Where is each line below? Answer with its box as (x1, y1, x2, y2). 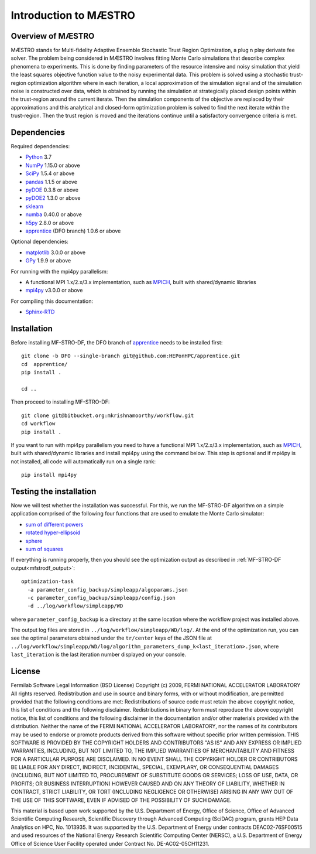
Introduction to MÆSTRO (11, 9, 136, 22)
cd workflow (21, 421, 56, 427)
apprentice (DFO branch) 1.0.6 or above (25, 227, 121, 234)
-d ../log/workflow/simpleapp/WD (27, 603, 123, 609)
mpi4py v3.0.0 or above (25, 287, 83, 294)
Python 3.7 (25, 153, 52, 160)
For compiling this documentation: (11, 298, 94, 305)
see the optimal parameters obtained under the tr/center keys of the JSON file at (11, 634, 212, 641)
